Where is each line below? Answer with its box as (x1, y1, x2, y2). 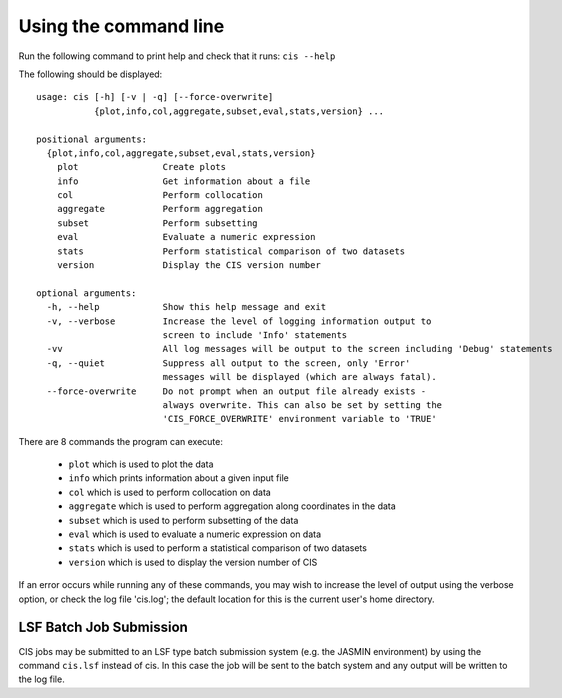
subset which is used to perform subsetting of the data (68, 514, 299, 526)
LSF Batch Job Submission (18, 619, 189, 636)
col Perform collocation (56, 190, 264, 201)
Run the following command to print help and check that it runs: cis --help (18, 50, 336, 62)
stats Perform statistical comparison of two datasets (56, 245, 406, 257)
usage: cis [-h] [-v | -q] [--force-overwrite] (36, 91, 274, 103)
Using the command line (18, 15, 225, 37)
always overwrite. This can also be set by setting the (162, 399, 443, 410)
